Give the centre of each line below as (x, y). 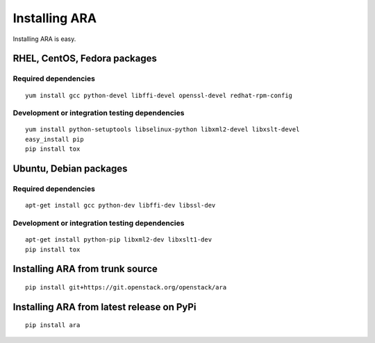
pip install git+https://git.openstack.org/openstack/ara (126, 287)
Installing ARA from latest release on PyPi (105, 307)
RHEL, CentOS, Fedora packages (85, 59)
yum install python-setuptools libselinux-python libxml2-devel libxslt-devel (162, 129)
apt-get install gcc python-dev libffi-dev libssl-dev (120, 206)
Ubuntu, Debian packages (70, 169)
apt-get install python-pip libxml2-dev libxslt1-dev (118, 240)
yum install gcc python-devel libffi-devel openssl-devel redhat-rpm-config (159, 95)
